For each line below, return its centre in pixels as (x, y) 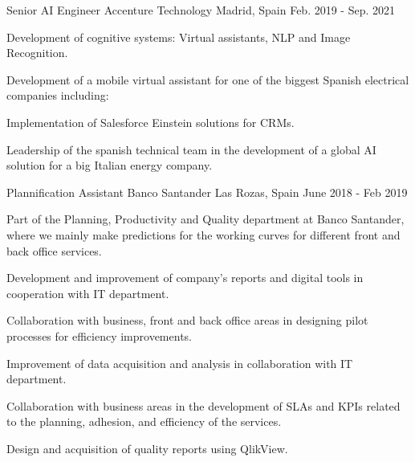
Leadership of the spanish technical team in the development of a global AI (191, 149)
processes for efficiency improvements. (99, 335)
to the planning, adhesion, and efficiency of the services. (144, 421)
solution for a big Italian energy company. (110, 165)
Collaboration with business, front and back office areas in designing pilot (187, 320)
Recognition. (37, 53)
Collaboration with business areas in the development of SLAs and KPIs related (203, 405)
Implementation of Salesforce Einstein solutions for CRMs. (151, 122)
